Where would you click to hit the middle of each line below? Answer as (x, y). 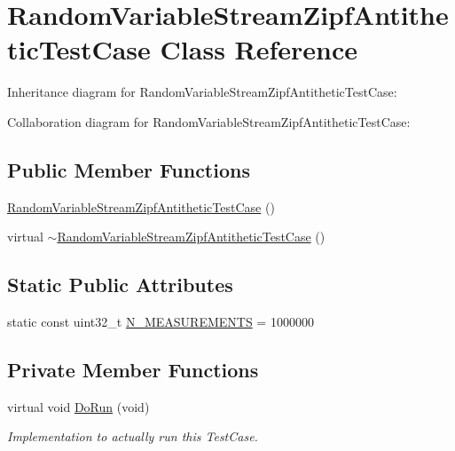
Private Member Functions (133, 370)
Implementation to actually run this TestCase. (133, 436)
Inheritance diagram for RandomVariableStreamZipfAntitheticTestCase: (202, 92)
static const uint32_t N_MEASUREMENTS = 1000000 (161, 322)
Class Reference (259, 49)
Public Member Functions (129, 169)
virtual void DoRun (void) (78, 406)
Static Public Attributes (120, 285)
